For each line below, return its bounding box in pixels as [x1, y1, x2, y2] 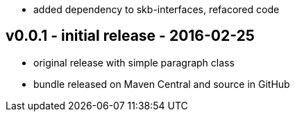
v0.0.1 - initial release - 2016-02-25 [6, 27, 255, 45]
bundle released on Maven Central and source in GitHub [33, 78, 290, 90]
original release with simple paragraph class [33, 56, 235, 69]
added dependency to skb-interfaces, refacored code [33, 3, 280, 15]
